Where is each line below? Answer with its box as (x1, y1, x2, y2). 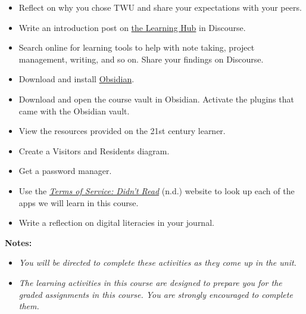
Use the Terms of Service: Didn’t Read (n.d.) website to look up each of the (18, 184, 295, 197)
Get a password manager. (18, 164, 112, 177)
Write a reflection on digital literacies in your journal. (18, 216, 214, 229)
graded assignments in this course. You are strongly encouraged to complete (18, 288, 293, 300)
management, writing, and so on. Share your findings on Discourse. (18, 52, 264, 65)
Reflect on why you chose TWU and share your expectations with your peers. (18, 1, 302, 13)
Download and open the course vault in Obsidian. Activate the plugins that (18, 92, 294, 105)
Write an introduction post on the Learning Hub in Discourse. (18, 21, 246, 33)
